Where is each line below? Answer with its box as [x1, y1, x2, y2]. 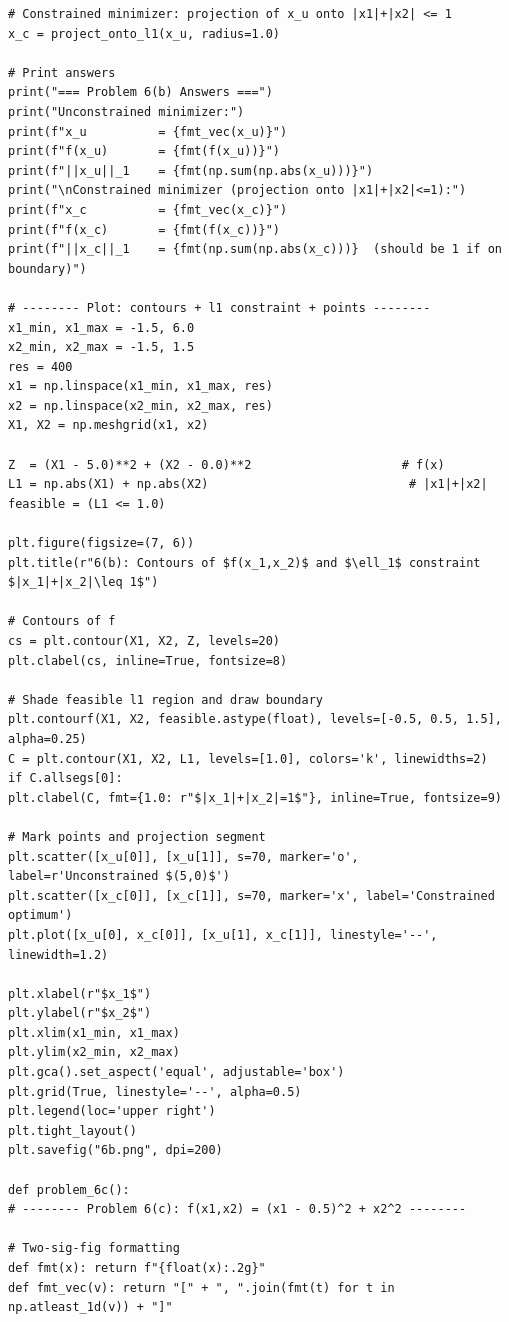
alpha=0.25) [8, 731, 87, 746]
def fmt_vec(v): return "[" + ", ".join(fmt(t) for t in [8, 1280, 395, 1295]
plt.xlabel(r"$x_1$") [8, 986, 152, 1001]
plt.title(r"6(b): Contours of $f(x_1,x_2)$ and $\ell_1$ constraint [8, 555, 481, 570]
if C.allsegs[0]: [8, 771, 123, 786]
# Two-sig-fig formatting [8, 1241, 180, 1256]
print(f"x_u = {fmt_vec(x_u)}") [8, 124, 288, 139]
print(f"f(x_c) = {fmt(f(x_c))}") [8, 222, 281, 237]
